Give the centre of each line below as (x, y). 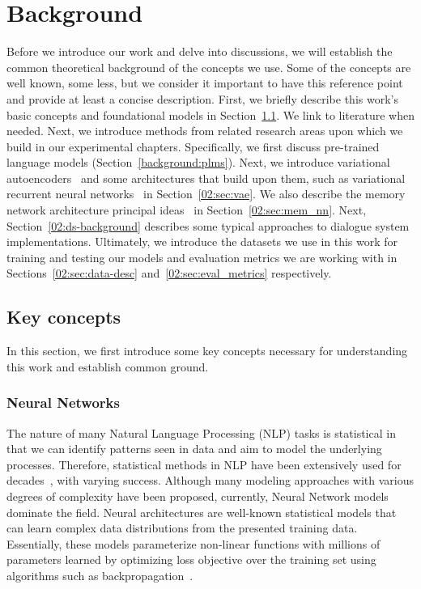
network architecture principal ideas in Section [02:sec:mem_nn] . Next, (187, 210)
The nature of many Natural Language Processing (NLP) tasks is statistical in (201, 432)
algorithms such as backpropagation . (100, 575)
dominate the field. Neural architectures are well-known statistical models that (202, 512)
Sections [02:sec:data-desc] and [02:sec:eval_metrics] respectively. (169, 273)
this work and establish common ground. (108, 366)
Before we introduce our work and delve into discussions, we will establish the (200, 51)
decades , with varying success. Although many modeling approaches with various (210, 480)
